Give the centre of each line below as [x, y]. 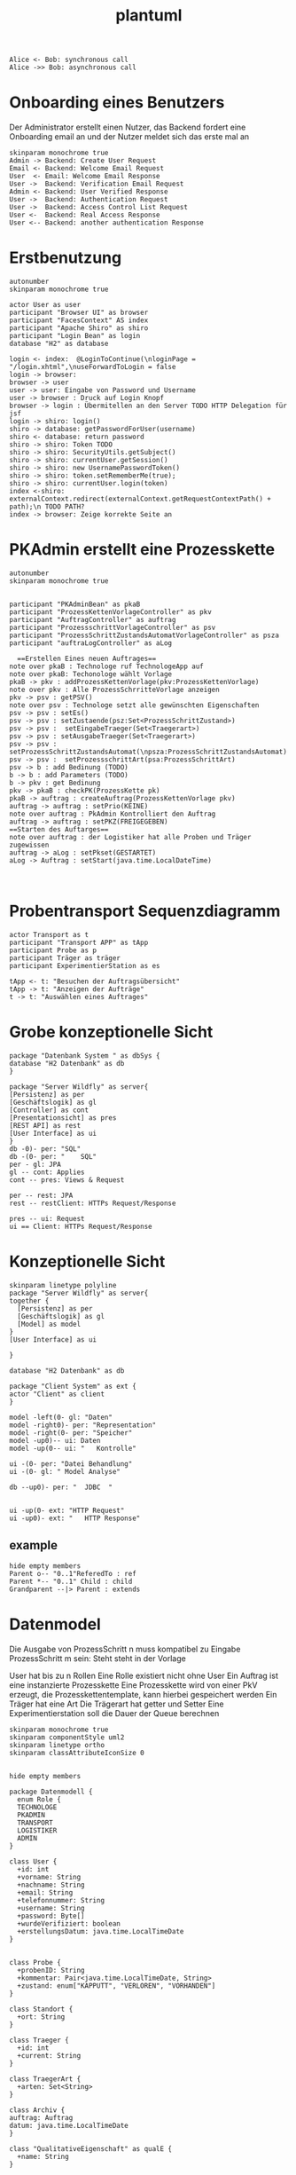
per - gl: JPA [35, 1164]
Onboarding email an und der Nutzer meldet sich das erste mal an [129, 137]
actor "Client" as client [57, 1394]
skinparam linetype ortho [57, 1745]
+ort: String [41, 2017]
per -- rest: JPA [41, 1195]
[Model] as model [49, 1324]
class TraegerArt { [45, 2079]
